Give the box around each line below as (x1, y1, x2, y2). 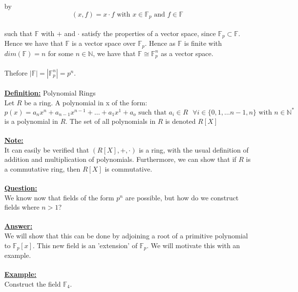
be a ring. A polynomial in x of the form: (24, 97, 148, 107)
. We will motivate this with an (147, 240, 240, 250)
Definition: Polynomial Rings (4, 88, 96, 98)
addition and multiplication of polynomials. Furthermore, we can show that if (4, 154, 236, 164)
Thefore (4, 67, 28, 78)
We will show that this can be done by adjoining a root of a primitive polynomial (4, 231, 248, 240)
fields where (4, 202, 40, 212)
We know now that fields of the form (4, 192, 114, 202)
